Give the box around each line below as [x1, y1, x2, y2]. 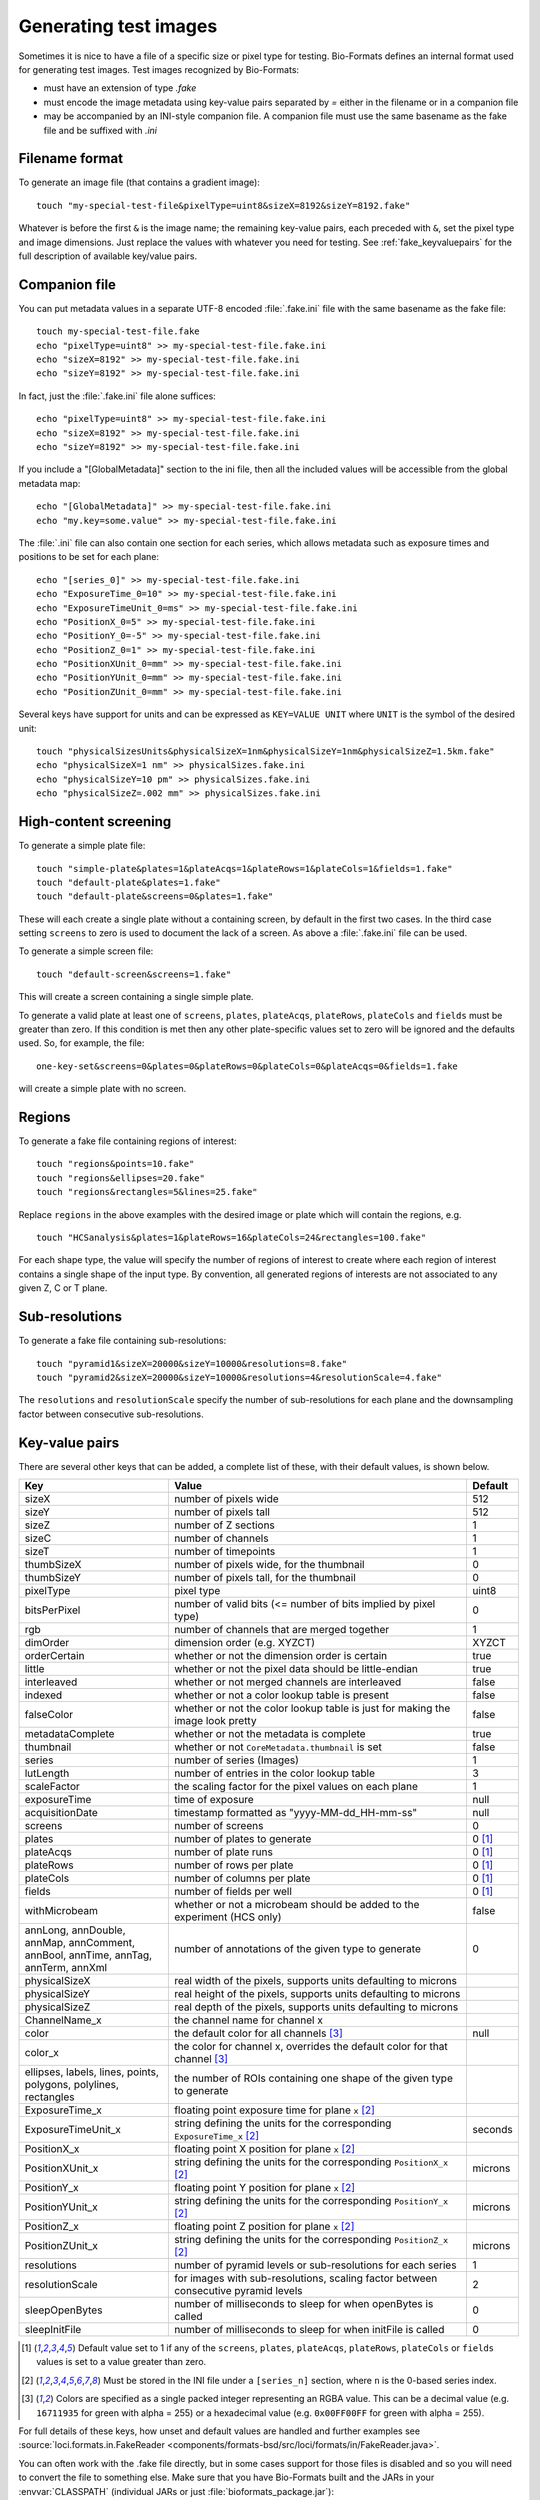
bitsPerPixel [24, 1603, 81, 1617]
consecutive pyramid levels [173, 2283, 303, 2297]
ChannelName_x [24, 2013, 102, 2027]
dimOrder [24, 1635, 70, 1649]
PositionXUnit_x [24, 2161, 99, 2175]
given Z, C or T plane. [18, 1282, 108, 1294]
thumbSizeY [24, 1570, 82, 1584]
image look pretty [173, 1713, 257, 1727]
